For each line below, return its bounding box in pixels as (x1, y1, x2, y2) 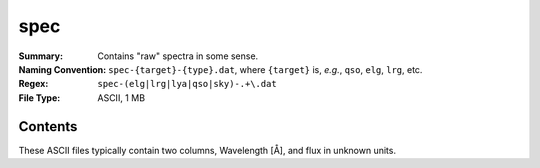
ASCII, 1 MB (97, 91, 145, 104)
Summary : (18, 50, 64, 62)
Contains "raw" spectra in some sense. (97, 50, 259, 62)
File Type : (18, 91, 61, 104)
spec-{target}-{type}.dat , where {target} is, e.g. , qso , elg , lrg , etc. (108, 63, 423, 75)
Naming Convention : (18, 63, 107, 75)
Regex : (18, 78, 49, 90)
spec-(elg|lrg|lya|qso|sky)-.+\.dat (97, 78, 277, 90)
